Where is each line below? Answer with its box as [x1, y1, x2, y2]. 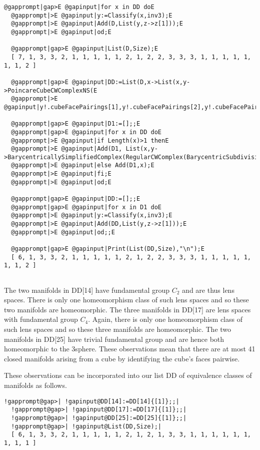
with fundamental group [4, 314, 78, 324]
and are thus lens [182, 284, 234, 295]
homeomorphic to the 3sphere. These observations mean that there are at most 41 [4, 343, 255, 354]
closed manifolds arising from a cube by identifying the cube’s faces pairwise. [4, 353, 240, 363]
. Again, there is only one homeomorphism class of [88, 314, 242, 324]
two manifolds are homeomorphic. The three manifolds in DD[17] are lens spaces [4, 304, 251, 314]
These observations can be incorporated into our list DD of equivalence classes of [4, 370, 252, 380]
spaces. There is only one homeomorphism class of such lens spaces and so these [4, 294, 249, 305]
